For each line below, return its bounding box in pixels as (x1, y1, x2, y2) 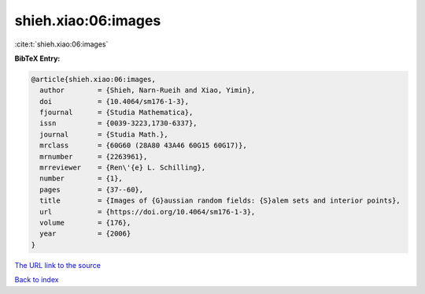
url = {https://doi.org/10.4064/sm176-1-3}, (39, 207, 256, 216)
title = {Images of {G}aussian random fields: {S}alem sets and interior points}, (39, 196, 401, 205)
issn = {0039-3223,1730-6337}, (39, 119, 198, 128)
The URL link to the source (14, 260, 102, 270)
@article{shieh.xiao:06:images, (31, 75, 157, 84)
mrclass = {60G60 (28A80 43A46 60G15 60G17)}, (39, 141, 247, 150)
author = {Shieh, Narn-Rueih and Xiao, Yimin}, (39, 86, 256, 95)
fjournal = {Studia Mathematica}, (39, 108, 194, 117)
